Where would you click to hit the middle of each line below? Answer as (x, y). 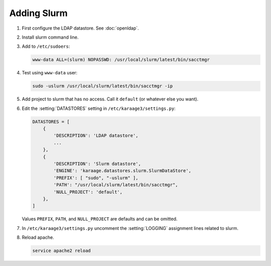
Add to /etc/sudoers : (46, 46)
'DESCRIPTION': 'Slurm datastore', (97, 164)
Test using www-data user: (50, 73)
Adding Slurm (38, 13)
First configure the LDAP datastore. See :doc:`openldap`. (80, 28)
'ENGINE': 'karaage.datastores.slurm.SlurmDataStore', (122, 171)
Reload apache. (38, 237)
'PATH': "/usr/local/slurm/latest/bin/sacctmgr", (116, 185)
